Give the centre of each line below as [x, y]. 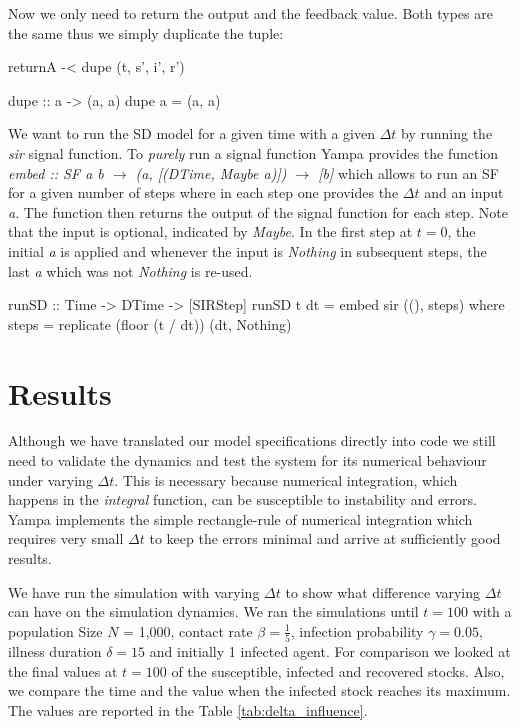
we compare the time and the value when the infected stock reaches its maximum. [259, 690]
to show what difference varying [383, 591]
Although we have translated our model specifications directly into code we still [252, 440]
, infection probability [357, 630]
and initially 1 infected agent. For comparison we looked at [330, 651]
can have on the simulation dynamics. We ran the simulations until [213, 611]
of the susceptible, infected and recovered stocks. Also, [338, 670]
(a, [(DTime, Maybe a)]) [211, 172]
